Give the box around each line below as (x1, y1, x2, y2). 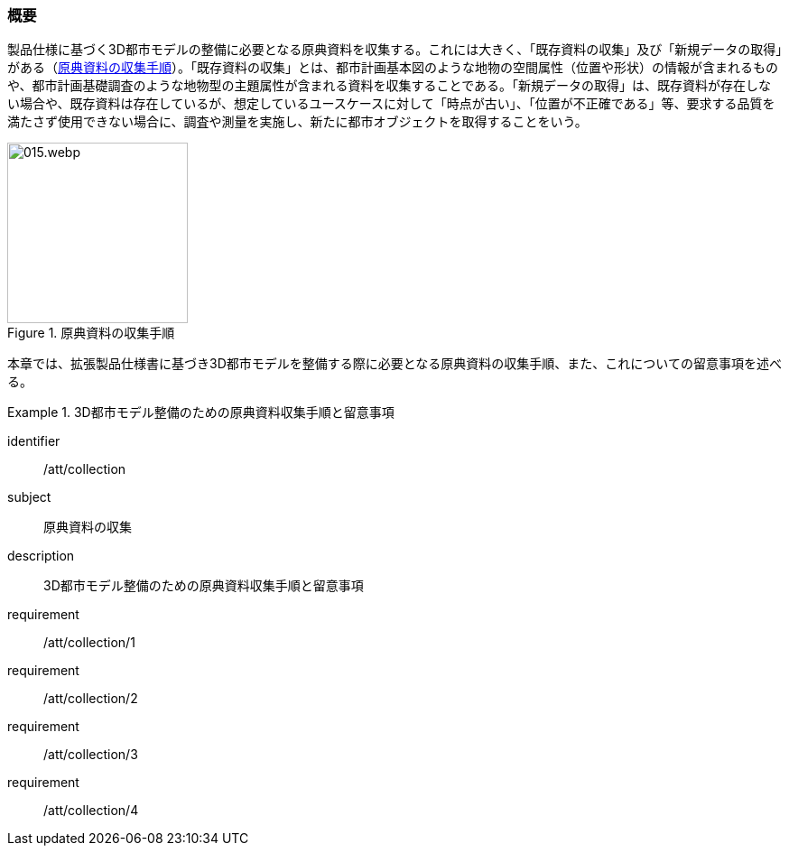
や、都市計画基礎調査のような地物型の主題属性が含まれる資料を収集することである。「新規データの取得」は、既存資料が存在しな (7, 78, 772, 94)
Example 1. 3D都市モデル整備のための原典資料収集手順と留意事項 (7, 404, 394, 421)
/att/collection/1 (43, 635, 135, 651)
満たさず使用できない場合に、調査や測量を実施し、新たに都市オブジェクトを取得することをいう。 (7, 114, 588, 130)
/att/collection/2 (43, 691, 138, 707)
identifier (7, 433, 60, 450)
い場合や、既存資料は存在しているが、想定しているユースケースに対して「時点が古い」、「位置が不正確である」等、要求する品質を (7, 96, 775, 112)
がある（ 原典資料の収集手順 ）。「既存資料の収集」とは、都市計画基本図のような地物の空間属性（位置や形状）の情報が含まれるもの (7, 60, 778, 76)
